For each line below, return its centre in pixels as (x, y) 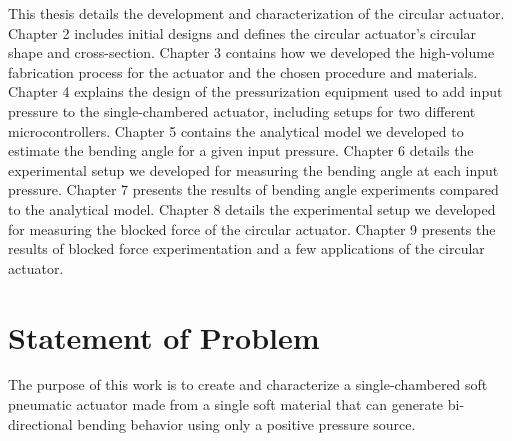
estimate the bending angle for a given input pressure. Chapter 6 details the (241, 150)
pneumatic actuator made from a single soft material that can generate (226, 404)
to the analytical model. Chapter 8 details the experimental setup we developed (252, 208)
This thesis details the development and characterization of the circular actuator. (256, 13)
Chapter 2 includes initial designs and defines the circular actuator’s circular (242, 32)
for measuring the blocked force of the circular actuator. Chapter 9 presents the (252, 228)
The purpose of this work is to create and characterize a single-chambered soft (248, 384)
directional (40, 423)
